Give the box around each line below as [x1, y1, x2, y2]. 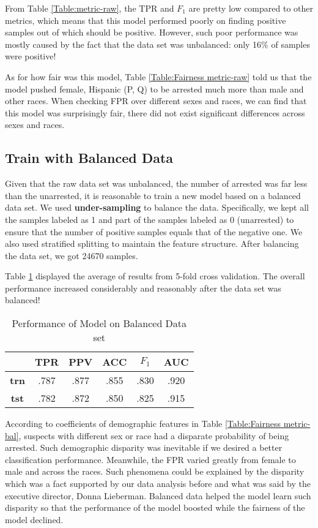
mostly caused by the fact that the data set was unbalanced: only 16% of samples [5, 37, 310, 50]
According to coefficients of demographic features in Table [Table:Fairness [5, 417, 281, 430]
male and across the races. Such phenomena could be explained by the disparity [5, 465, 305, 478]
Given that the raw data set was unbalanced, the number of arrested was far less [5, 177, 308, 190]
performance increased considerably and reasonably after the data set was [5, 281, 281, 294]
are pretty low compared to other [188, 2, 314, 14]
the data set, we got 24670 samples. [5, 249, 138, 262]
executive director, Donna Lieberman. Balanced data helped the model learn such [5, 489, 311, 502]
